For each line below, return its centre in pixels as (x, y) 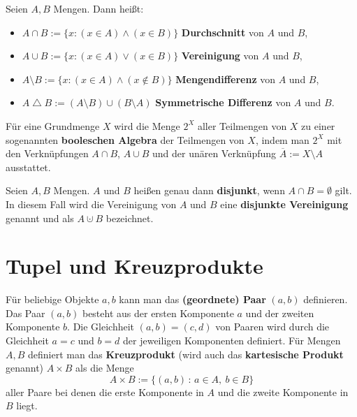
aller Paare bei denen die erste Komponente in (105, 392)
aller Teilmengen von (242, 125)
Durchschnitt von (223, 32)
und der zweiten (280, 313)
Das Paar (25, 313)
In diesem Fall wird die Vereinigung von (91, 204)
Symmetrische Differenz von (223, 102)
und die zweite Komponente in (283, 392)
